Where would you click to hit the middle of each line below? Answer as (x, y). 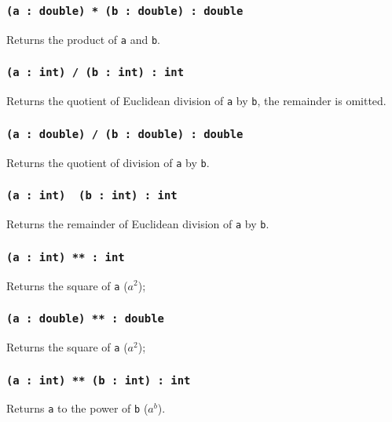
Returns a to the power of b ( (77, 408)
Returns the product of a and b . (83, 39)
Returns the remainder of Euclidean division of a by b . (138, 224)
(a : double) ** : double (85, 319)
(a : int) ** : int (66, 257)
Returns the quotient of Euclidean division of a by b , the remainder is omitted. (196, 101)
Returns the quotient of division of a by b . (108, 162)
